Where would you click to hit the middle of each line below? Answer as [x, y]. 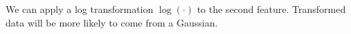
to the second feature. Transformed [271, 9]
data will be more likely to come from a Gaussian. [112, 22]
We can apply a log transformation [80, 9]
